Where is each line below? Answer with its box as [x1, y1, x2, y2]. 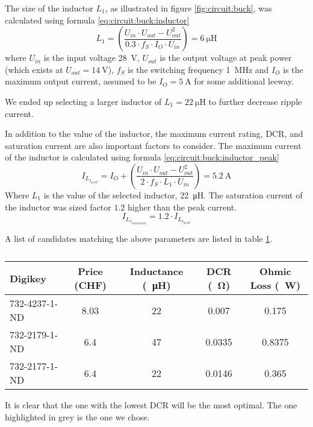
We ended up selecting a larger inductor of [5, 95, 162, 107]
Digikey [10, 271, 46, 285]
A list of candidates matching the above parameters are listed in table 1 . [5, 232, 273, 244]
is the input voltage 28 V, [43, 51, 140, 64]
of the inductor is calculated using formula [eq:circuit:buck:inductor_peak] [5, 151, 279, 163]
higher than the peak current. [128, 200, 237, 213]
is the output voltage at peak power [160, 51, 292, 64]
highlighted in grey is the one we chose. [5, 410, 150, 423]
